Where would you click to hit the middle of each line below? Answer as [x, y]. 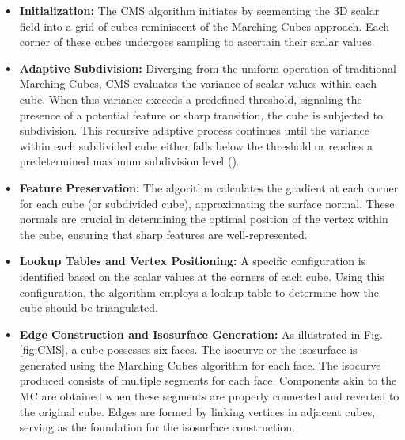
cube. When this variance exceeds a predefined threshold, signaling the [191, 99]
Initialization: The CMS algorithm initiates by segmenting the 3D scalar [199, 10]
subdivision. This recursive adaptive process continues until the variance [194, 130]
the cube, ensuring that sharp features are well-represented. [163, 234]
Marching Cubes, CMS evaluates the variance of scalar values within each [198, 83]
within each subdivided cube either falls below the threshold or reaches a [196, 145]
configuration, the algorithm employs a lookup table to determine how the [199, 292]
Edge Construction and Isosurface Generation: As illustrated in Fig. [201, 334]
